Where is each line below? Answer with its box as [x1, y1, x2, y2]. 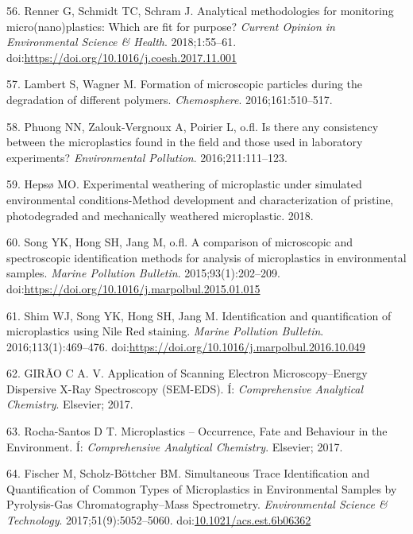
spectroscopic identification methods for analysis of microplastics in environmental [6, 249, 407, 265]
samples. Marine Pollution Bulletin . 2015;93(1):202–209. [6, 265, 280, 281]
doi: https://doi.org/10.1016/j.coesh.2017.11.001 [6, 48, 237, 65]
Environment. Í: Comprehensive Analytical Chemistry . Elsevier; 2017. [6, 438, 343, 455]
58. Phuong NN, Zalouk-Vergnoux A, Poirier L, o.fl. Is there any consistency [6, 118, 379, 134]
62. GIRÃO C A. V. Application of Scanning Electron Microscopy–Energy [6, 365, 368, 381]
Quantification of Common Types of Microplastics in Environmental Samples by [6, 480, 397, 497]
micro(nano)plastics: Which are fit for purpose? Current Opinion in [6, 17, 335, 34]
